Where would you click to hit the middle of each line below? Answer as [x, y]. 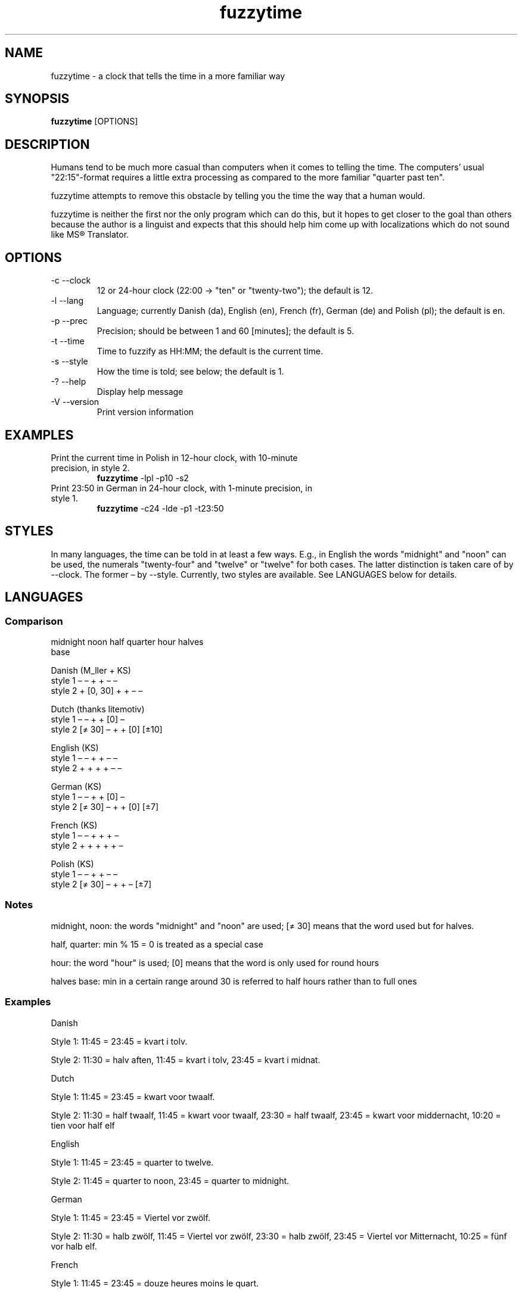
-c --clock [71, 281]
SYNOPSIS [37, 99]
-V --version [75, 402]
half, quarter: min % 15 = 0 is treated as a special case [157, 944]
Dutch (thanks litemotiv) [98, 709]
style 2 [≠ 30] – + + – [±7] [101, 884]
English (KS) [75, 748]
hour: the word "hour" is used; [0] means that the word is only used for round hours [215, 962]
